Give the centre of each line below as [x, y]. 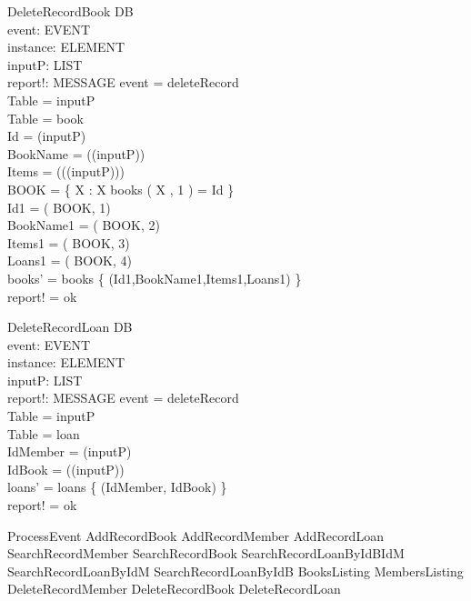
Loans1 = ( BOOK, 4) [70, 260]
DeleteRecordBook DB [70, 11]
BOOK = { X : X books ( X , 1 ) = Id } [121, 189]
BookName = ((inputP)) [76, 153]
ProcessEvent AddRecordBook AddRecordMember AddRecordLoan [195, 535]
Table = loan [44, 433]
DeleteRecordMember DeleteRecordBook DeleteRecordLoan [174, 589]
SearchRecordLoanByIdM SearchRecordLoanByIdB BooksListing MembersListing [235, 571]
